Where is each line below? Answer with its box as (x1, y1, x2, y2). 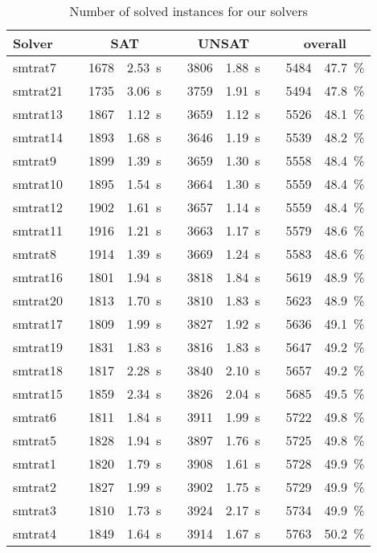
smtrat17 (13, 314, 63, 333)
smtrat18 (13, 361, 63, 379)
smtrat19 (13, 338, 63, 356)
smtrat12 (13, 198, 63, 216)
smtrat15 (13, 384, 63, 403)
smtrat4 (13, 524, 56, 543)
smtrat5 (13, 431, 56, 449)
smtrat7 (13, 58, 56, 76)
